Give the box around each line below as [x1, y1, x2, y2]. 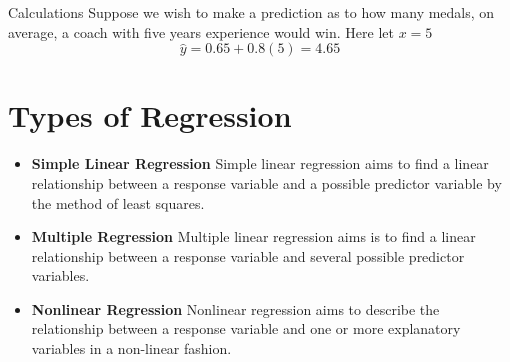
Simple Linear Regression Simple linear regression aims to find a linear [31, 153, 489, 174]
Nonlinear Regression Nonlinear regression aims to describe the [31, 298, 440, 319]
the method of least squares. [31, 192, 205, 213]
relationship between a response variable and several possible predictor [31, 245, 465, 266]
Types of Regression [8, 95, 292, 136]
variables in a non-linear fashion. [31, 338, 232, 359]
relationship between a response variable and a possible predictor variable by [31, 172, 502, 193]
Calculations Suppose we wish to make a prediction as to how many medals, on [8, 2, 495, 22]
